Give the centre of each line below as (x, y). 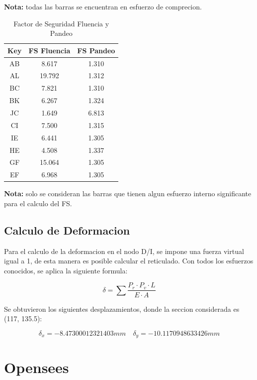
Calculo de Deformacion (67, 230)
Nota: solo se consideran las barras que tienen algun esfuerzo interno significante (128, 193)
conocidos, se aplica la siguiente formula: (66, 270)
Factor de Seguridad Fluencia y (61, 23)
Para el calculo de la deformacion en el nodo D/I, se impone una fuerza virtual (124, 251)
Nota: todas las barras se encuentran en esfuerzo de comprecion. (103, 6)
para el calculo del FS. (38, 203)
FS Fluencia (49, 50)
